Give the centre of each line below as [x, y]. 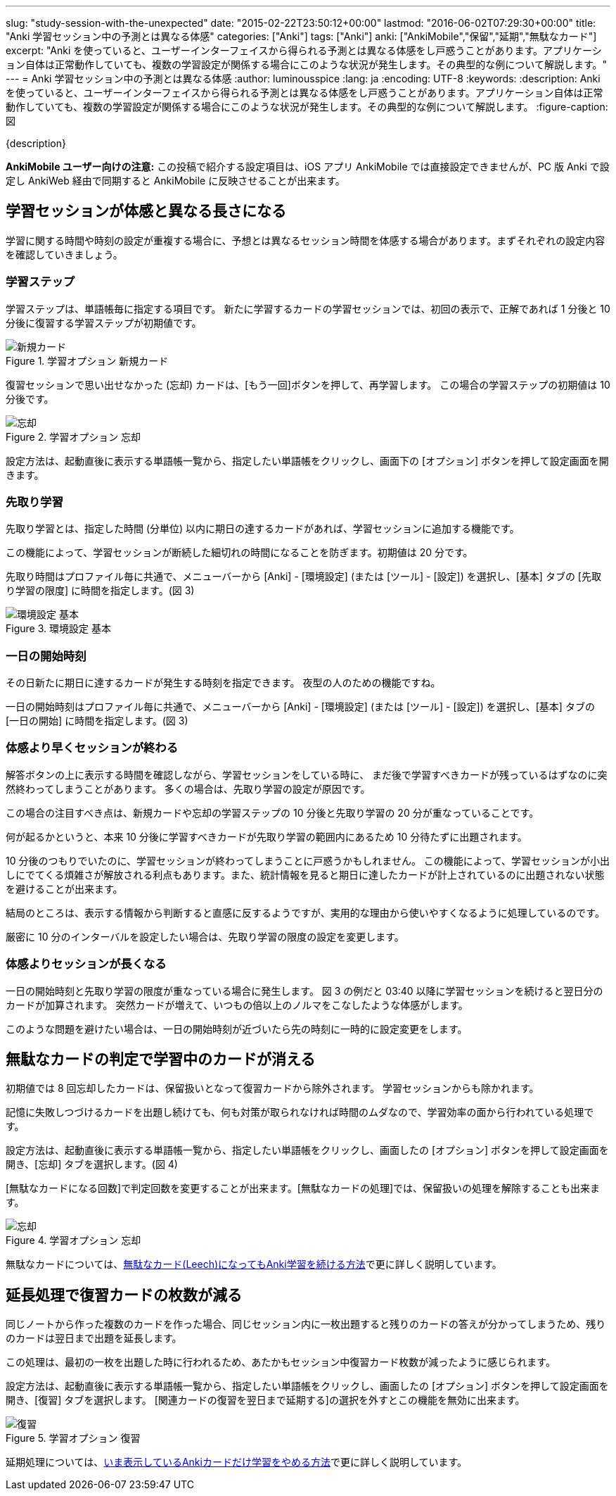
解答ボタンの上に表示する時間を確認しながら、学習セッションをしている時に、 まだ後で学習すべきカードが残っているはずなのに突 [307, 774]
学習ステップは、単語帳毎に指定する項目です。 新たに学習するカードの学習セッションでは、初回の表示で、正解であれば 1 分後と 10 [308, 308]
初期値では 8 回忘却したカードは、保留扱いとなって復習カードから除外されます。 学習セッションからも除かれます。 [272, 1088]
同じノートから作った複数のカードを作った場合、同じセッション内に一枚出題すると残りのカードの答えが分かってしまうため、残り [306, 1324]
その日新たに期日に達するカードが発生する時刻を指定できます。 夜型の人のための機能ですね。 [223, 683]
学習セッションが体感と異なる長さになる [146, 211]
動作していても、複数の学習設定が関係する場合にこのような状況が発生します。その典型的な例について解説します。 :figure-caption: [307, 107]
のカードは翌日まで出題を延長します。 [94, 1338]
